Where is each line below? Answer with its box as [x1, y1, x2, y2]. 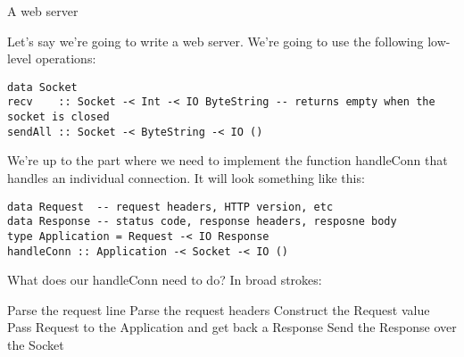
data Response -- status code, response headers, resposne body [7, 215, 397, 228]
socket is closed [7, 111, 110, 124]
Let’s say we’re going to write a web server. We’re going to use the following [7, 31, 424, 50]
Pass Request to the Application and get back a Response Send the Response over [7, 318, 457, 336]
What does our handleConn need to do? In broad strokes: [7, 270, 322, 289]
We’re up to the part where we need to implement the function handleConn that [7, 151, 448, 170]
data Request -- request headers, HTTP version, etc [7, 200, 334, 213]
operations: [35, 49, 96, 68]
